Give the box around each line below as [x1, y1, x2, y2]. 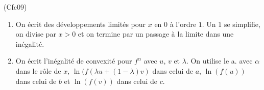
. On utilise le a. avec [186, 55, 253, 66]
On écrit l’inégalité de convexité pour [15, 55, 132, 66]
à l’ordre [170, 18, 197, 29]
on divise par [15, 28, 56, 39]
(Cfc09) [4, 2, 27, 12]
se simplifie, [224, 18, 260, 29]
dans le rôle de [15, 65, 61, 76]
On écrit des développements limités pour [15, 18, 146, 29]
